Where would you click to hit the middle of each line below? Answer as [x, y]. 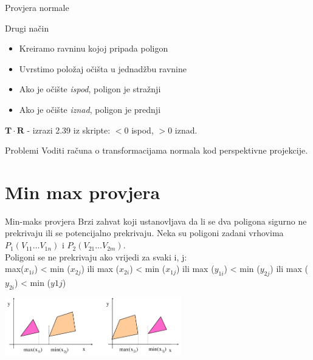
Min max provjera [83, 192]
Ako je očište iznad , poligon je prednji [90, 109]
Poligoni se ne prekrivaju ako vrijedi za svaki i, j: [96, 256]
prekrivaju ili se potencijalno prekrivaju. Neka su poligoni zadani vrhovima [144, 233]
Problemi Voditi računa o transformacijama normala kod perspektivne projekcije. [156, 150]
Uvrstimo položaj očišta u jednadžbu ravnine [103, 68]
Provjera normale [37, 7]
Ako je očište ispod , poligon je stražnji [90, 89]
